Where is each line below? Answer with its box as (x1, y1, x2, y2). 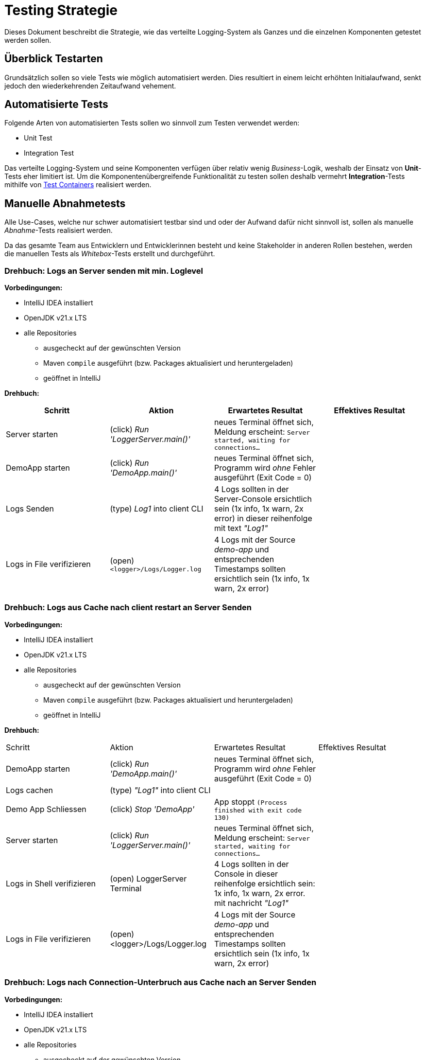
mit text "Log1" (214, 523, 268, 533)
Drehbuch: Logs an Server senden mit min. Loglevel (4, 265, 204, 276)
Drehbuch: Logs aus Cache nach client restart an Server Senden (4, 602, 252, 613)
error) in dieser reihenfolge (214, 513, 312, 524)
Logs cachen (6, 785, 53, 795)
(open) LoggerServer (110, 873, 187, 883)
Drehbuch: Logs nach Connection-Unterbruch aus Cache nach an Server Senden (4, 977, 317, 988)
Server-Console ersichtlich (214, 494, 312, 504)
